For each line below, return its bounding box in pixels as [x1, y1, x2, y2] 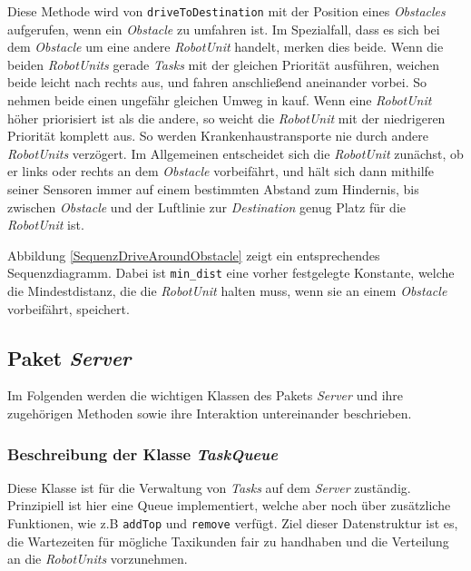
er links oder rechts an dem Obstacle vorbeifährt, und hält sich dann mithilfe [7, 162, 435, 181]
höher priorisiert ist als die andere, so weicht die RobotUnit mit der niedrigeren [7, 108, 446, 127]
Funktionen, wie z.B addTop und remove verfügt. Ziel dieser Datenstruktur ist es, [7, 514, 458, 533]
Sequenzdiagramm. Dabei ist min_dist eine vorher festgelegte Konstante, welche [7, 263, 455, 282]
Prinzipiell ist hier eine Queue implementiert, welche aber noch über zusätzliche [7, 496, 451, 515]
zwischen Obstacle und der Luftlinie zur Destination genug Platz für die [7, 197, 407, 216]
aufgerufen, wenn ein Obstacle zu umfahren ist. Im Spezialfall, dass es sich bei [7, 19, 440, 38]
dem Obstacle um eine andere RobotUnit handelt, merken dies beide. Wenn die [7, 37, 444, 56]
